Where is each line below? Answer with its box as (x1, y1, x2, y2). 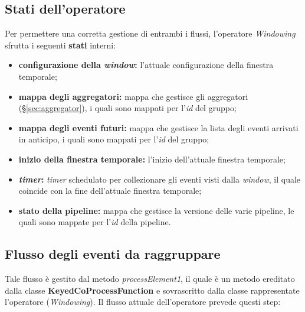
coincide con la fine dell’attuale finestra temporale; (18, 184, 202, 197)
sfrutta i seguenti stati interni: (5, 38, 116, 51)
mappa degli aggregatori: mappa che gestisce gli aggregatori (18, 90, 248, 102)
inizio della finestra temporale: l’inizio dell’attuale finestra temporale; (18, 152, 286, 165)
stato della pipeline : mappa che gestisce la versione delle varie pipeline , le (18, 204, 294, 216)
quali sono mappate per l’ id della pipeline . (18, 216, 171, 228)
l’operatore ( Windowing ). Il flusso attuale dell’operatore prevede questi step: (5, 295, 281, 308)
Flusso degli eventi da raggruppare (5, 245, 221, 263)
